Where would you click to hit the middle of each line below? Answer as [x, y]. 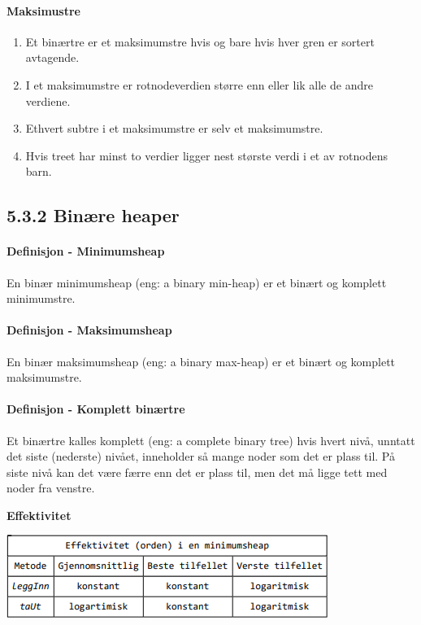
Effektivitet [39, 515]
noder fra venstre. [51, 488]
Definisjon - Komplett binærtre [96, 409]
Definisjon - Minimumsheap [86, 251]
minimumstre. [41, 298]
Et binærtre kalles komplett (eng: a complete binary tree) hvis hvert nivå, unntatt [211, 440]
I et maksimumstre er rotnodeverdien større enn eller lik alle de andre [199, 84]
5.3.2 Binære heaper [93, 215]
